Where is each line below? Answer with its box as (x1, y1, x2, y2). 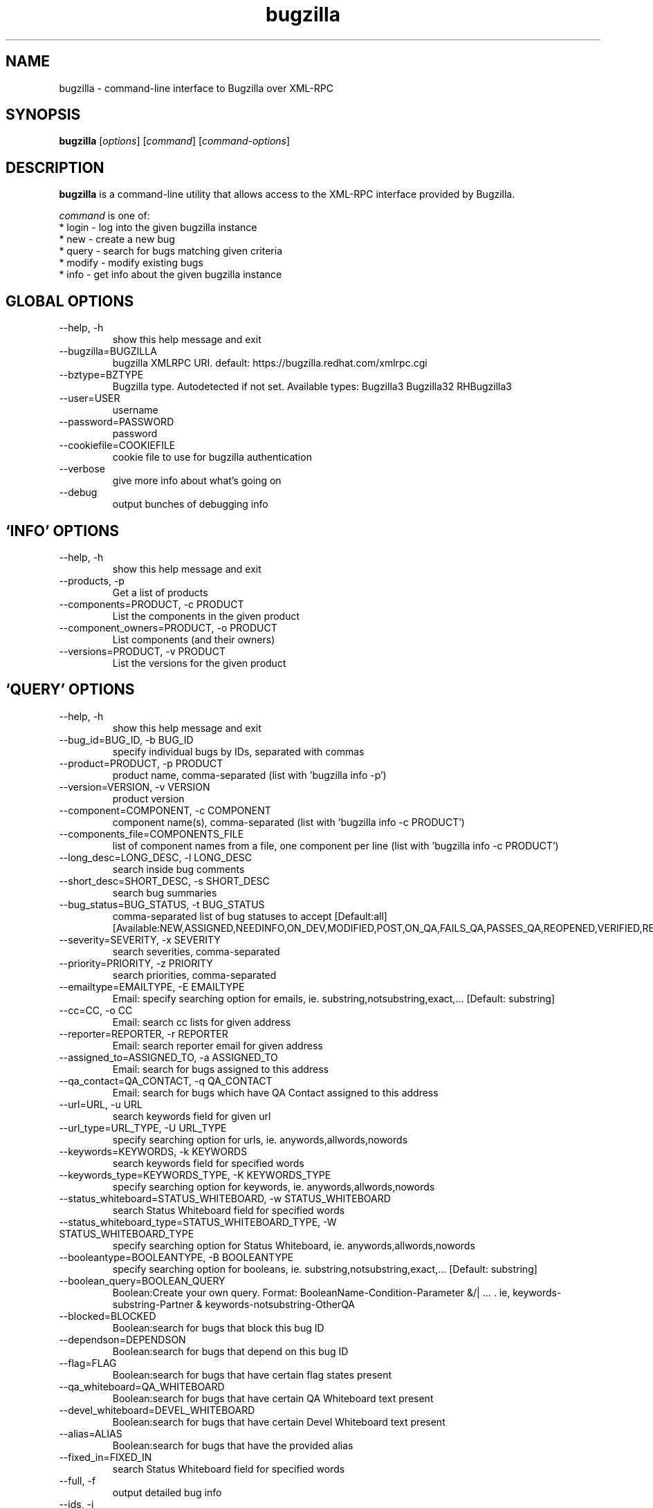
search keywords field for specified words (112, 1157, 304, 1169)
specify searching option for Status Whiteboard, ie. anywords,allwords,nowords (112, 1239, 475, 1251)
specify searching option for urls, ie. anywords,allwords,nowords (112, 1133, 408, 1146)
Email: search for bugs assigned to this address (112, 1063, 329, 1075)
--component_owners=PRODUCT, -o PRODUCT (59, 621, 277, 634)
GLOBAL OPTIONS (6, 292, 134, 310)
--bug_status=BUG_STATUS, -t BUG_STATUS (59, 898, 265, 910)
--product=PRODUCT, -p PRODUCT (59, 757, 223, 769)
